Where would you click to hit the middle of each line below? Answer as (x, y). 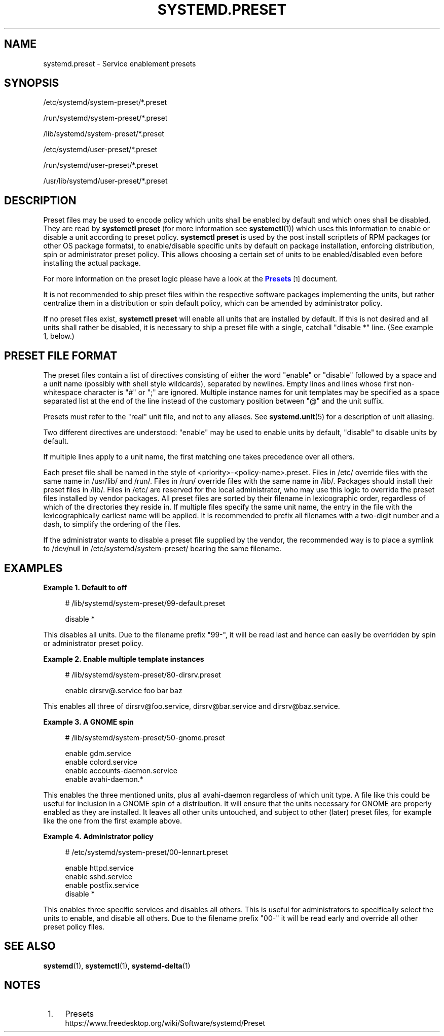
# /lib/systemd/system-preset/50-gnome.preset (145, 737)
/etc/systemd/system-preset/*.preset (105, 102)
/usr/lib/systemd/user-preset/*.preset (105, 181)
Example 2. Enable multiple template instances (124, 659)
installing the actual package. (92, 263)
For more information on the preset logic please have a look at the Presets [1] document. (191, 279)
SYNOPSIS (32, 83)
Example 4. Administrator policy (98, 836)
